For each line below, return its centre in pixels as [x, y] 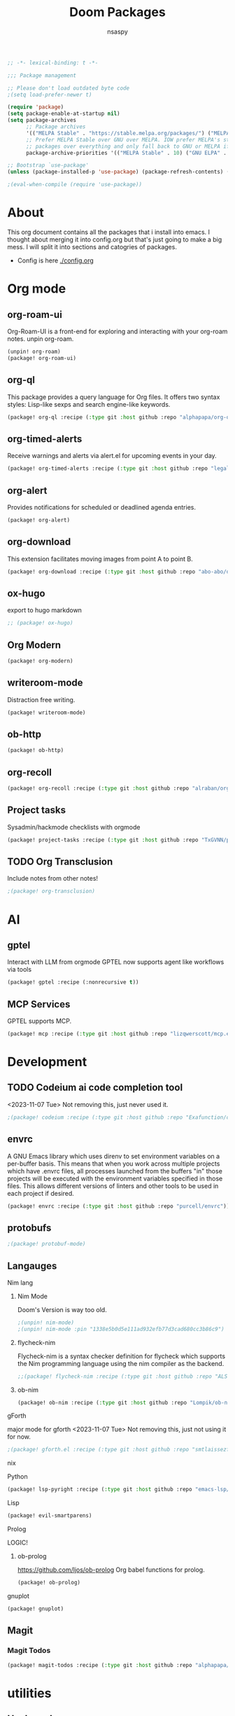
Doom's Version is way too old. [62, 1309]
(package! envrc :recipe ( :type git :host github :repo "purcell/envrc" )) [119, 1206]
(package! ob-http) [36, 751]
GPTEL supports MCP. [40, 1021]
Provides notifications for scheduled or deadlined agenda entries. [101, 507]
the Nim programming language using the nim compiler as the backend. [121, 1363]
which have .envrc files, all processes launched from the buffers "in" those [115, 1171]
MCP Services [39, 1004]
